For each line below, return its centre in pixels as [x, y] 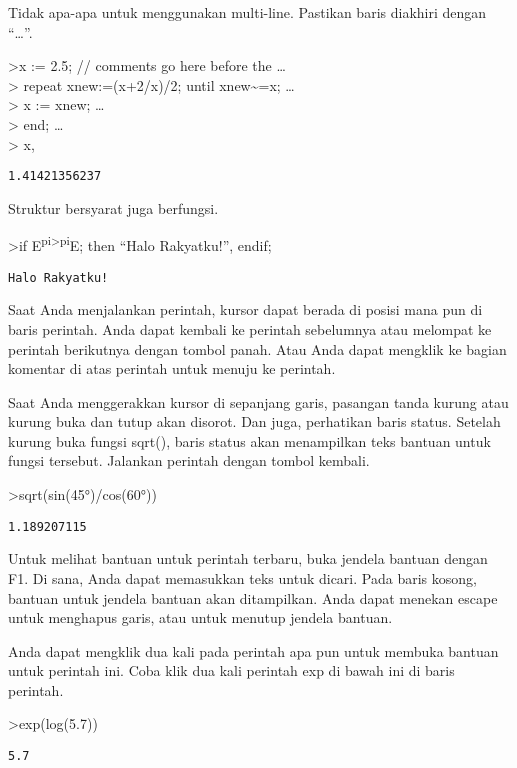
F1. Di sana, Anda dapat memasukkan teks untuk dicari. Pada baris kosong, [242, 577]
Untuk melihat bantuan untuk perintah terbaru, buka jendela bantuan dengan [248, 558]
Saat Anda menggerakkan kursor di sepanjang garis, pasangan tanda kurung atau [258, 401]
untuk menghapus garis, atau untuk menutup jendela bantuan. [200, 617]
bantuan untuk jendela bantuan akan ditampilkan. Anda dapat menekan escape [253, 597]
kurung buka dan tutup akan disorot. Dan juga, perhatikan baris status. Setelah [254, 421]
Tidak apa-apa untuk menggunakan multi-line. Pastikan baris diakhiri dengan [247, 12]
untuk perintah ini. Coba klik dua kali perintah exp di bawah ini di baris [231, 670]
